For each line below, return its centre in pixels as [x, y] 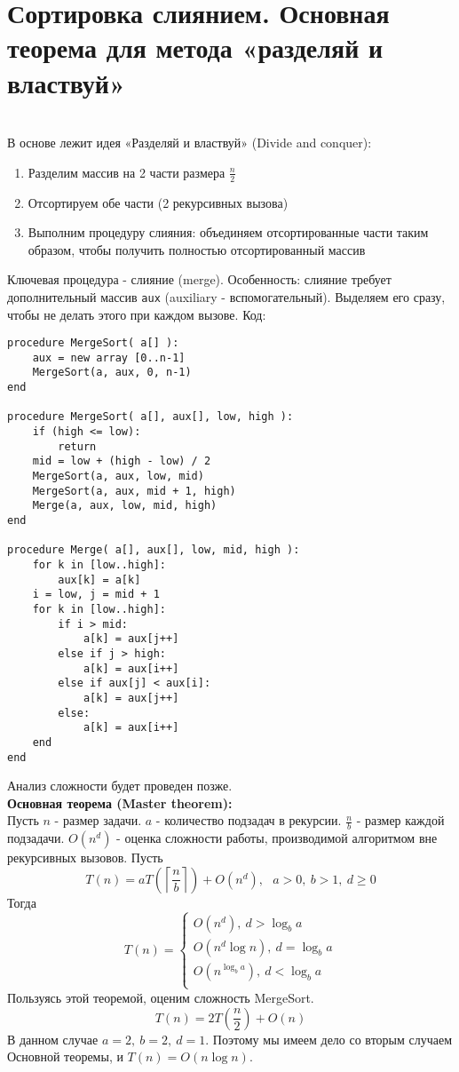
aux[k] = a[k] [99, 580]
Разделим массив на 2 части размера [127, 172]
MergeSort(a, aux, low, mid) [118, 476]
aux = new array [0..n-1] [109, 357]
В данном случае [53, 1039]
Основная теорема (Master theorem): [120, 802]
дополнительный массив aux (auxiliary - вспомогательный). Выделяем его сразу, [226, 296]
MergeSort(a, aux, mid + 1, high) [134, 491]
